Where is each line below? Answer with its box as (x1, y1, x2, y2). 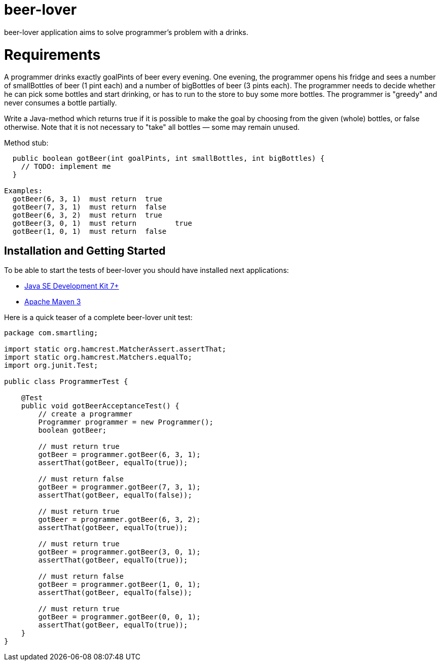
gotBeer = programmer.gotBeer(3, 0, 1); (38, 548, 201, 556)
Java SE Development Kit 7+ (24, 282, 119, 291)
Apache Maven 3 (24, 297, 81, 306)
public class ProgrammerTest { (4, 377, 128, 386)
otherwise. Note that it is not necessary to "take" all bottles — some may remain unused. (4, 123, 300, 132)
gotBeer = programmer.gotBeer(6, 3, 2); (38, 515, 201, 524)
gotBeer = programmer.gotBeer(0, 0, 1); (38, 613, 201, 621)
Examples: (4, 187, 43, 195)
